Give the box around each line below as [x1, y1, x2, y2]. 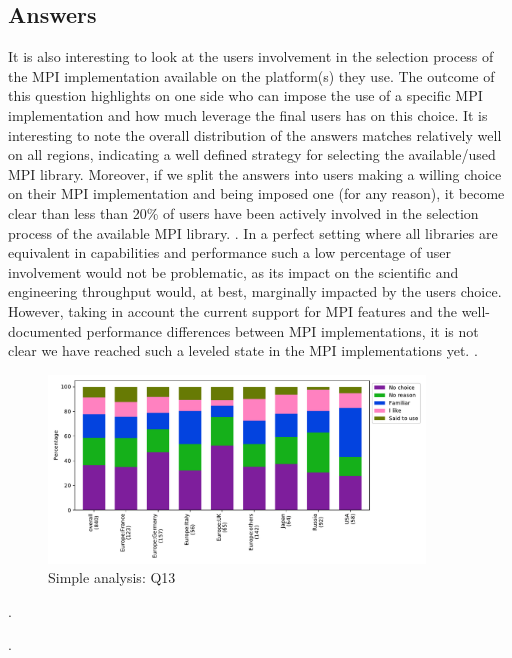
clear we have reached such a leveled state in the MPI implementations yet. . [8, 340, 478, 361]
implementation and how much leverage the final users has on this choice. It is [8, 104, 488, 125]
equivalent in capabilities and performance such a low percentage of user [8, 242, 451, 263]
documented [8, 320, 82, 341]
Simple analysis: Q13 [48, 567, 176, 588]
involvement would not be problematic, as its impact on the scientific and [8, 261, 459, 282]
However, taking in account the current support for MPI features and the [8, 300, 457, 321]
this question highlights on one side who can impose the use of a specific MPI [8, 85, 483, 106]
